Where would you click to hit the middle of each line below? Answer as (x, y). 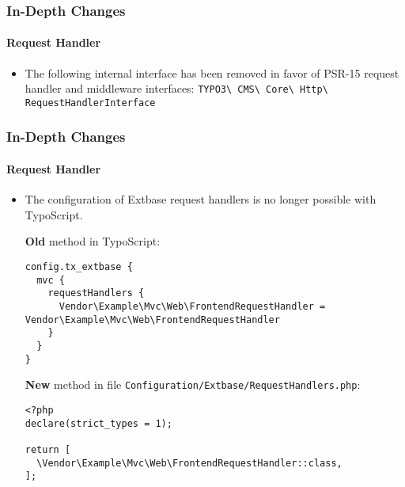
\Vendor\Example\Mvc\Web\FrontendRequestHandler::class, (189, 463)
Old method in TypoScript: (93, 241)
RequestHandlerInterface (90, 103)
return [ (48, 449)
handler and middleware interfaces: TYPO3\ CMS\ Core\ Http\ (176, 88)
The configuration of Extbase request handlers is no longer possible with (201, 199)
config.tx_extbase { (79, 266)
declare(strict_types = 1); (98, 423)
